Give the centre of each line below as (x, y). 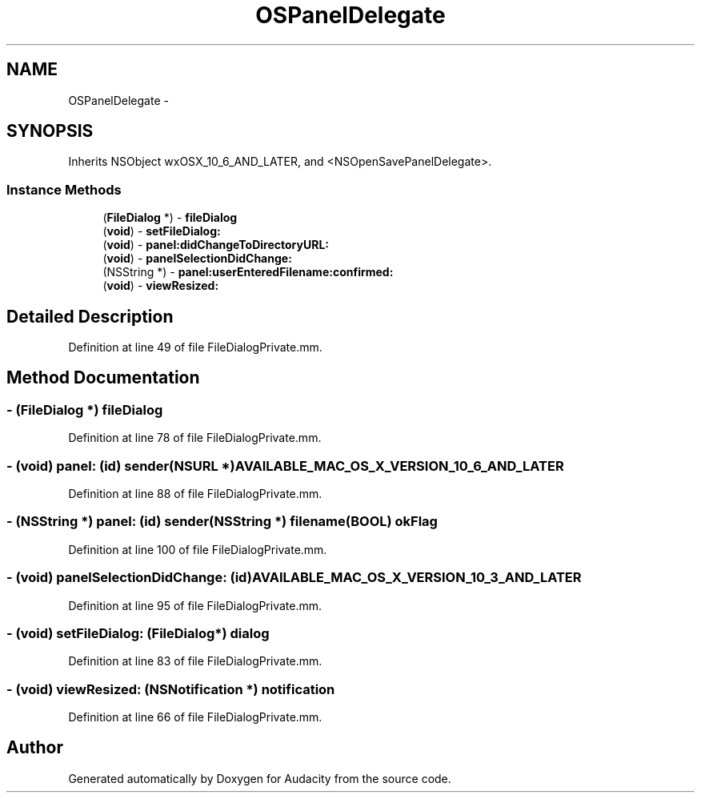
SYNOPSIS (50, 131)
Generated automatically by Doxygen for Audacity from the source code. (260, 778)
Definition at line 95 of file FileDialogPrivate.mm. (195, 605)
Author (35, 748)
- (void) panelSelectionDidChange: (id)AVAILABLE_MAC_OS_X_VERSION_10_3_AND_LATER (294, 578)
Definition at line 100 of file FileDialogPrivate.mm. (198, 549)
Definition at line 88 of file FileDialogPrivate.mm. (195, 494)
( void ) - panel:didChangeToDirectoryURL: (216, 245)
